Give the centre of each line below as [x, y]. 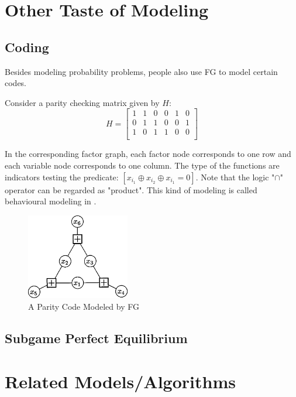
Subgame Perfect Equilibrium [96, 338]
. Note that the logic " [235, 177]
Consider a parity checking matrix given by [82, 102]
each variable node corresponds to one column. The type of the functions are [142, 165]
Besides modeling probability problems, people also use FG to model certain [141, 71]
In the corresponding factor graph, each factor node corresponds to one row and [148, 154]
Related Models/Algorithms [120, 381]
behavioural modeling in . [51, 201]
